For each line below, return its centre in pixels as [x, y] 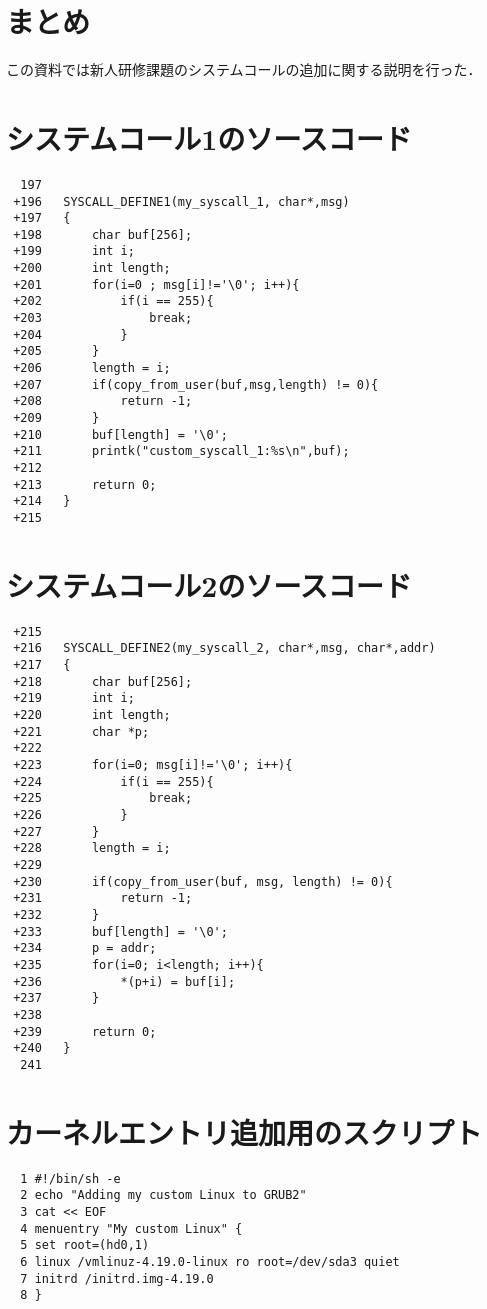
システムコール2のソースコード [209, 584]
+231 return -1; [103, 898]
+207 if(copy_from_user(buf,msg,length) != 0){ [196, 384]
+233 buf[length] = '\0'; [120, 931]
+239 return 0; [85, 1031]
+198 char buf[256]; [103, 234]
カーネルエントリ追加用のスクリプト [244, 1131]
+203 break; [103, 318]
